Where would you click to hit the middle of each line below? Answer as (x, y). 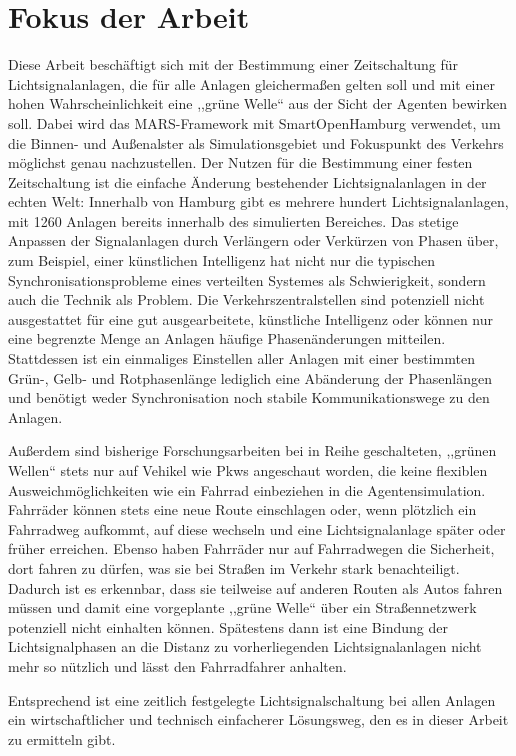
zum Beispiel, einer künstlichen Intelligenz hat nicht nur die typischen (222, 260)
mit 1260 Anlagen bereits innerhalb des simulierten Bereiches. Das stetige (233, 220)
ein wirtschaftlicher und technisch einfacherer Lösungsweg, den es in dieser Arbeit (258, 719)
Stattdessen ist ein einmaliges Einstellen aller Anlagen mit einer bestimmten (241, 358)
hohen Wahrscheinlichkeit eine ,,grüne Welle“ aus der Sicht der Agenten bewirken (257, 103)
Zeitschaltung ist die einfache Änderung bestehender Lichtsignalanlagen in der (247, 181)
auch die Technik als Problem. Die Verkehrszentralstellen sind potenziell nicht (246, 299)
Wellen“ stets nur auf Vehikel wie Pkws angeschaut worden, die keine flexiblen (248, 470)
